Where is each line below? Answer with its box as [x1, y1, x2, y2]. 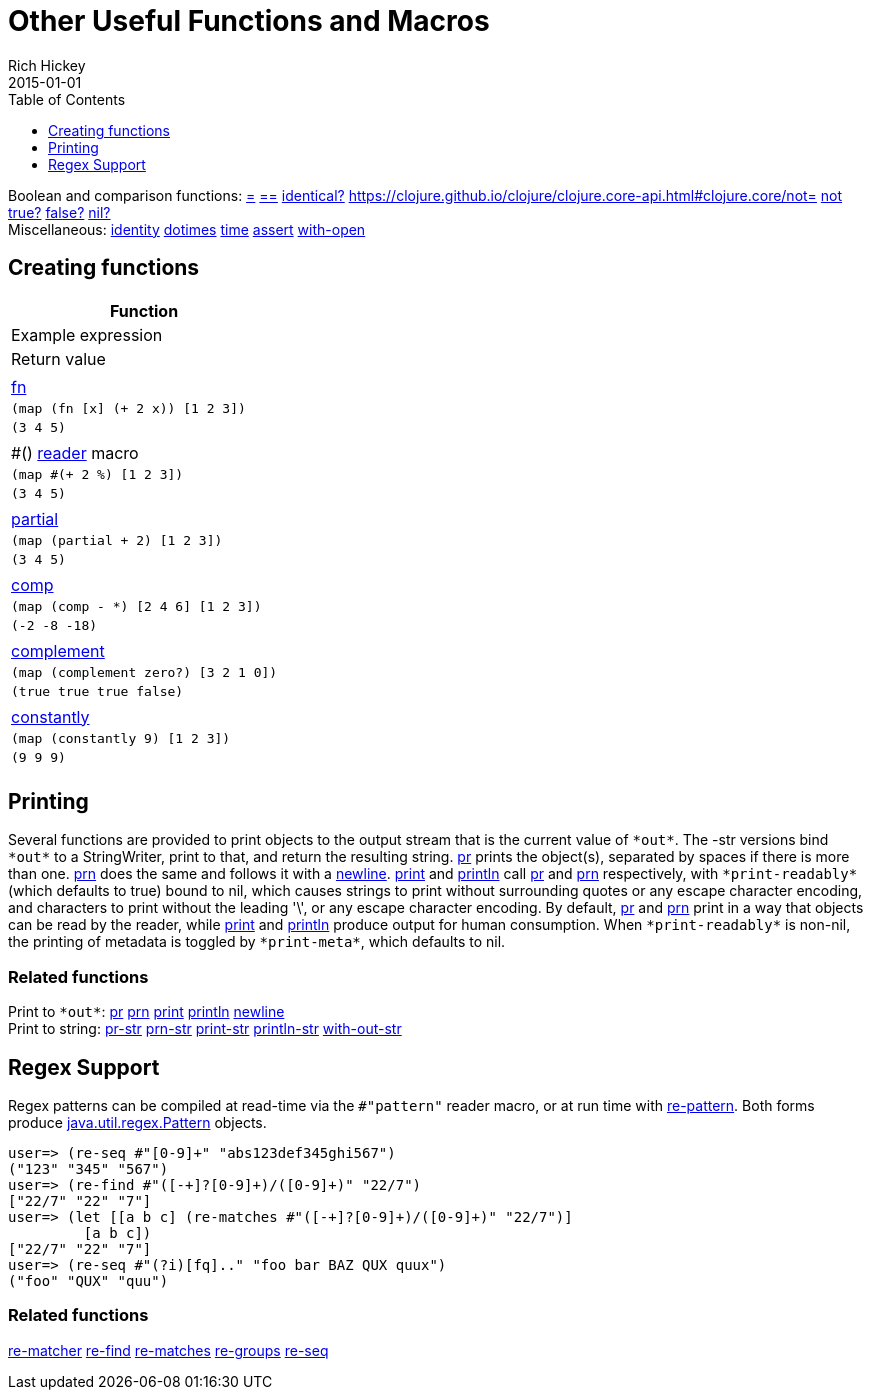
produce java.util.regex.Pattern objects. [8, 1114, 267, 1132]
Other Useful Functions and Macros [8, 4, 490, 38]
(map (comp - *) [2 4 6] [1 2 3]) [11, 598, 262, 614]
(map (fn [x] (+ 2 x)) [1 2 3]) [11, 400, 246, 416]
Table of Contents [8, 90, 126, 108]
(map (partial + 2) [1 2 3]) [11, 532, 223, 548]
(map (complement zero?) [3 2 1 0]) [11, 664, 278, 680]
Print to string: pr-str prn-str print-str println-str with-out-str [8, 1020, 402, 1038]
